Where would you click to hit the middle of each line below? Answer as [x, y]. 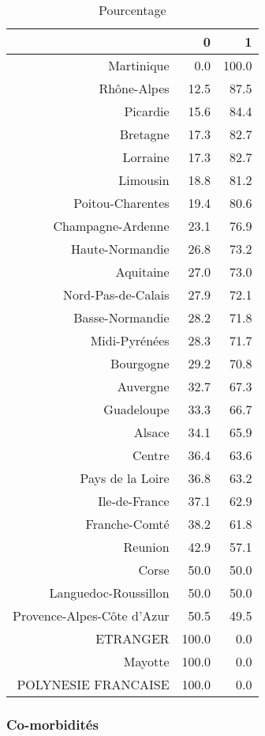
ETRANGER [132, 638]
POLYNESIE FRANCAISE [93, 684]
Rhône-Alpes [134, 88]
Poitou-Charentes [121, 203]
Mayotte [146, 661]
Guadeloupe [136, 409]
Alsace [151, 432]
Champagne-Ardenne [111, 226]
